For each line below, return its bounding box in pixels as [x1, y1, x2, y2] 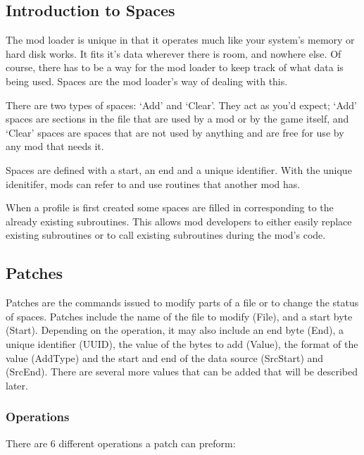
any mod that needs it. [6, 139, 104, 154]
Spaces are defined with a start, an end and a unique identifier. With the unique [6, 162, 352, 177]
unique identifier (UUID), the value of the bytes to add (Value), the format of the [6, 336, 358, 351]
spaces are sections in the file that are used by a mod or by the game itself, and [6, 111, 349, 126]
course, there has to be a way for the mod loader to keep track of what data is [6, 60, 344, 75]
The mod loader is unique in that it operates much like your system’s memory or [6, 32, 355, 47]
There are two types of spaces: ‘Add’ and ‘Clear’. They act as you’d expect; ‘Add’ [6, 97, 357, 112]
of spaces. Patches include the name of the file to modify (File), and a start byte [6, 308, 353, 323]
